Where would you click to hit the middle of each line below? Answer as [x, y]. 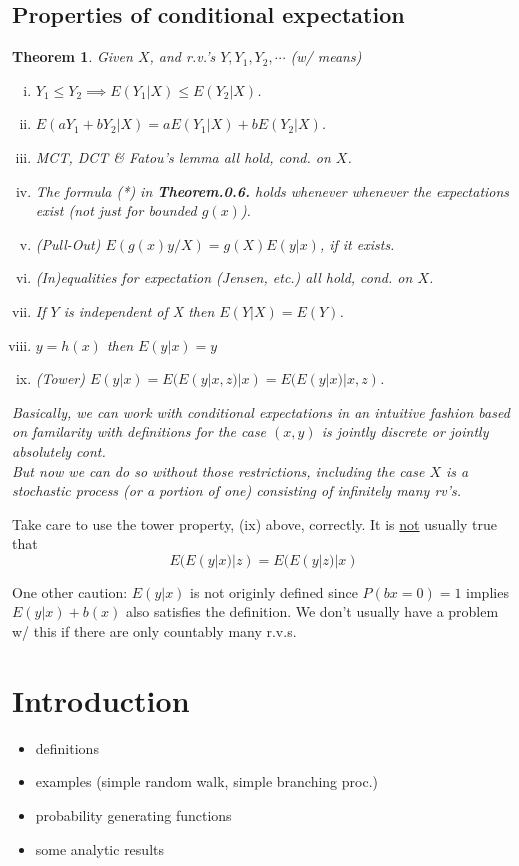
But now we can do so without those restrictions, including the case [218, 470]
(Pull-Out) [68, 243]
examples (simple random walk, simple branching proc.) [206, 781]
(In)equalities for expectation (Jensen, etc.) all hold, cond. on [224, 277]
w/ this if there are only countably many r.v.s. [154, 631]
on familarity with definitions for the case [139, 431]
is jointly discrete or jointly [405, 431]
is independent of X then [139, 310]
